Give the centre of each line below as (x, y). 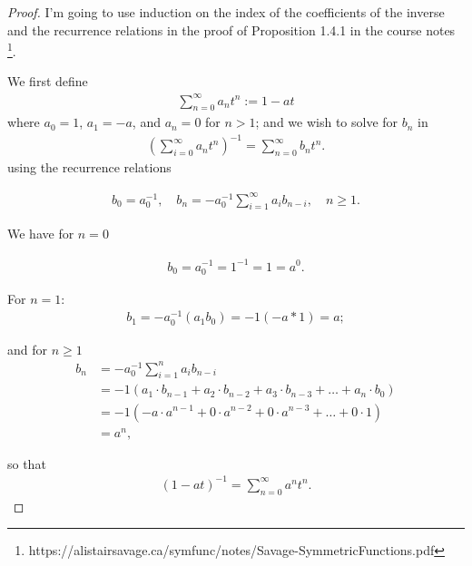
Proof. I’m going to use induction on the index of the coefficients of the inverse (226, 12)
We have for (41, 234)
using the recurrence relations (89, 167)
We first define (48, 81)
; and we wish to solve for (327, 122)
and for (28, 349)
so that (27, 463)
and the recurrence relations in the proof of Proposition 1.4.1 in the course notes (231, 29)
